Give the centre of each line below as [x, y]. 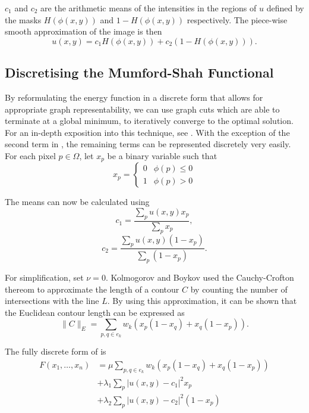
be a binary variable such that [162, 155]
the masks [23, 19]
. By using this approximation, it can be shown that [202, 301]
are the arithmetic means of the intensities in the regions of [149, 8]
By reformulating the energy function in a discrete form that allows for [134, 97]
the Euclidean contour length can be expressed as [95, 312]
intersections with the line [52, 301]
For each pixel [30, 155]
